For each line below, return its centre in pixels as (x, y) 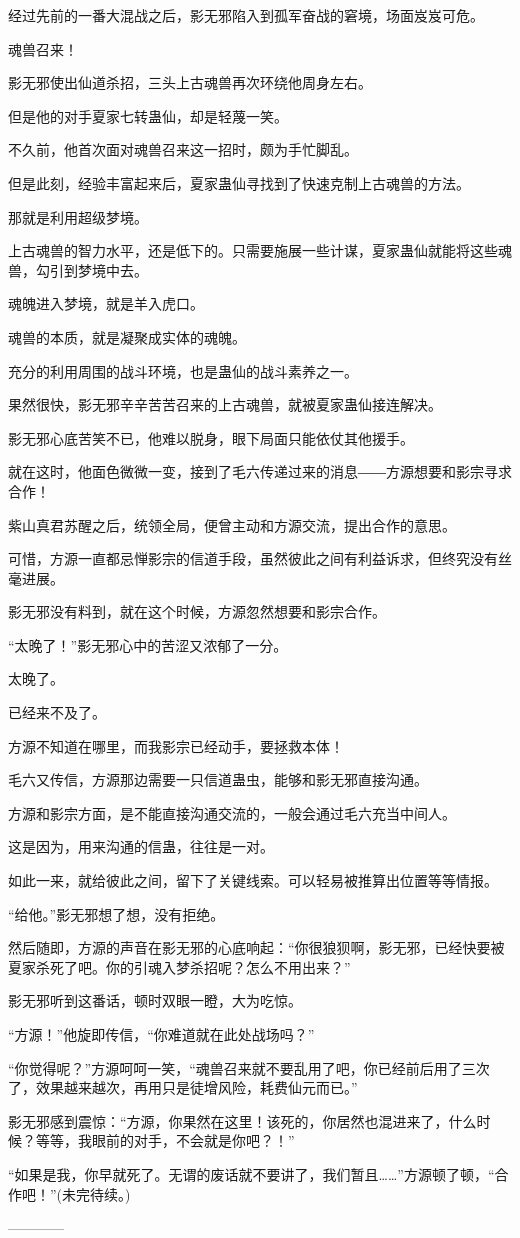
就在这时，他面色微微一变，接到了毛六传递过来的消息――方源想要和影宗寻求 (260, 471)
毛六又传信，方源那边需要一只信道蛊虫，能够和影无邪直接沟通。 (218, 779)
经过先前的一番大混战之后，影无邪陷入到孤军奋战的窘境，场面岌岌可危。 (246, 15)
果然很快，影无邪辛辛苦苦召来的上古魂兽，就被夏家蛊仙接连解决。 (225, 404)
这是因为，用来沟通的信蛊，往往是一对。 (141, 846)
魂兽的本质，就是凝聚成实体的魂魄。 (127, 336)
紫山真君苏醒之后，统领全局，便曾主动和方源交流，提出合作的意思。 (232, 524)
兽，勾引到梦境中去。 (78, 269)
